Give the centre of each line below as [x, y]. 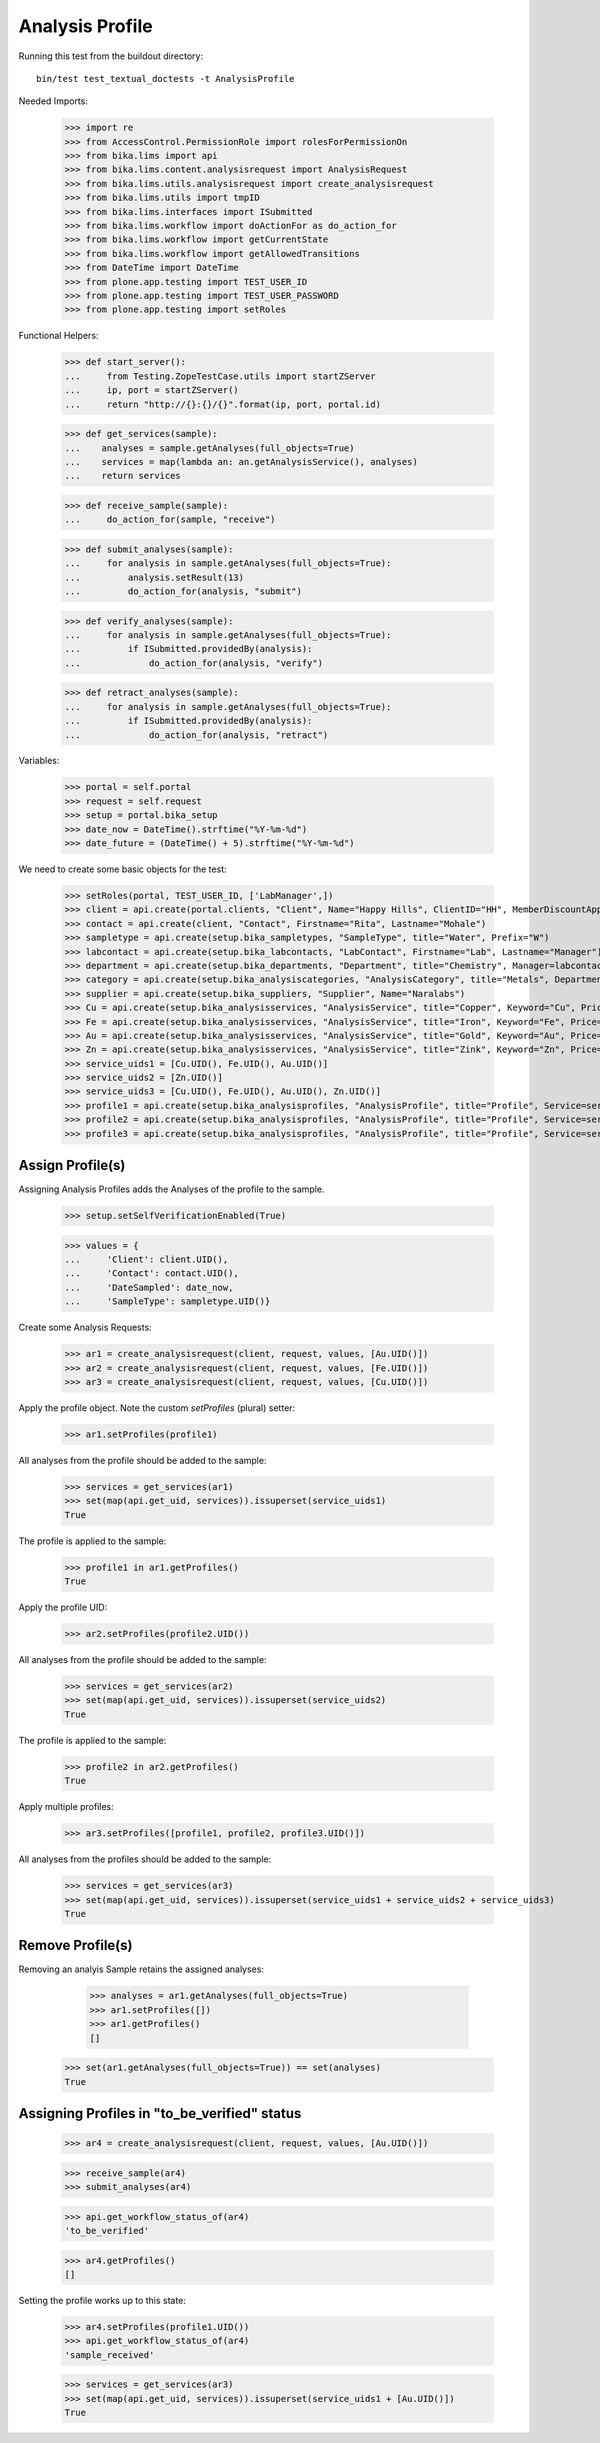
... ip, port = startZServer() [151, 390]
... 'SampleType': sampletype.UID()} [167, 1301]
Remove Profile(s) [75, 1945]
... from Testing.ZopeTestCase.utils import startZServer [220, 376]
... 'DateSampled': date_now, [149, 1287]
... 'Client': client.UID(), [146, 1259]
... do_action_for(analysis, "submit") [183, 591]
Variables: [39, 761]
